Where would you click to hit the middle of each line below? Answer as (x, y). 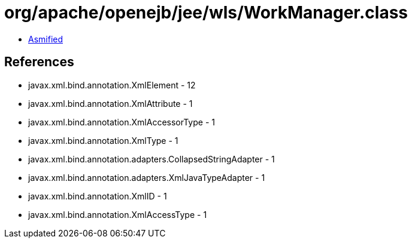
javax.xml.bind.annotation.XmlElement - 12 (112, 85)
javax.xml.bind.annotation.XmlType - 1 (103, 140)
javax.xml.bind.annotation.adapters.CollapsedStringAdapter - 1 (152, 159)
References (39, 62)
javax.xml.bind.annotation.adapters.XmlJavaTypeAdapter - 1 (147, 177)
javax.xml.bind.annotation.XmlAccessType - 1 (118, 214)
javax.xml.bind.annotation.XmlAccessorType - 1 (122, 122)
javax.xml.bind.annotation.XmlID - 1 (98, 196)
